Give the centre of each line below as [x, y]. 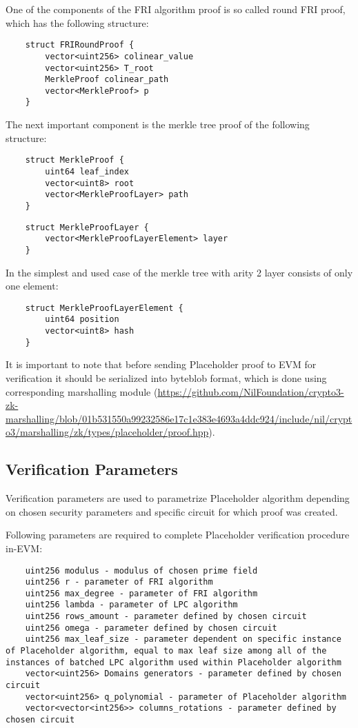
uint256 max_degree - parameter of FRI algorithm [141, 593]
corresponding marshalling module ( [82, 391]
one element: [32, 286]
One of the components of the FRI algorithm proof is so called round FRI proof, [176, 9]
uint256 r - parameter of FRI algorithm [119, 582]
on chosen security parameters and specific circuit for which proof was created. [172, 511]
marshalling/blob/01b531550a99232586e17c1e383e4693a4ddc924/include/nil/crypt [179, 418]
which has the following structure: [77, 22]
